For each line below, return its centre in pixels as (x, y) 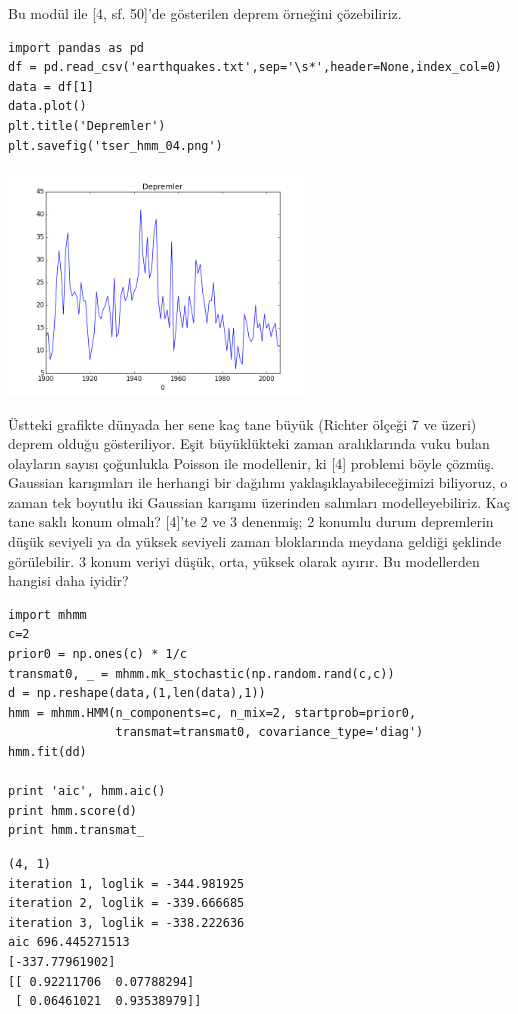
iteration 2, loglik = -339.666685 (126, 903)
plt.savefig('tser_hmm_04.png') (115, 145)
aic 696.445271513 (69, 942)
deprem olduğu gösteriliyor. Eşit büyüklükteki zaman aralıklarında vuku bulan (249, 443)
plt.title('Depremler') (87, 125)
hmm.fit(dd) (47, 752)
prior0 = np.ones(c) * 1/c (97, 654)
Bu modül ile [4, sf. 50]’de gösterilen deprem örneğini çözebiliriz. (205, 13)
